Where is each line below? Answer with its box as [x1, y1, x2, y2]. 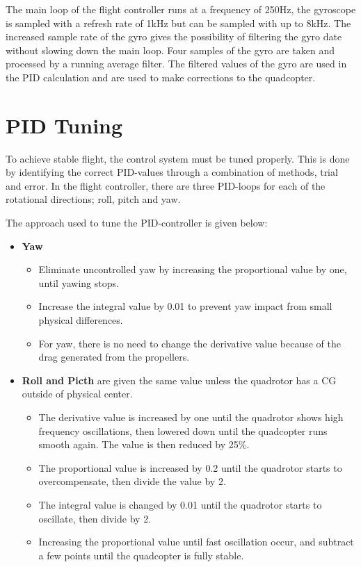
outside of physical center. [22, 386, 133, 401]
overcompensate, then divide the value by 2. [38, 474, 226, 488]
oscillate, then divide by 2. [38, 511, 152, 525]
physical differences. [38, 313, 123, 327]
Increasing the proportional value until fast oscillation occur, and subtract [38, 534, 354, 549]
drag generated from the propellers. [38, 350, 190, 364]
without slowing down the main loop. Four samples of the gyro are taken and [6, 42, 335, 57]
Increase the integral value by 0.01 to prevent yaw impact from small [38, 299, 332, 313]
